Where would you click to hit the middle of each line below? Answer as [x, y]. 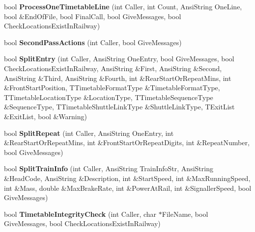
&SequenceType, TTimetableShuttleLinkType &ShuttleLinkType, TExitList [119, 107]
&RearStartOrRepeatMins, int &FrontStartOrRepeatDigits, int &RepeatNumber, [127, 142]
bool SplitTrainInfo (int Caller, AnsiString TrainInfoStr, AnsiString [109, 168]
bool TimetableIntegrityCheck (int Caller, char [80, 214]
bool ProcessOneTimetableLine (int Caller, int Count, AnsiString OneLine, [123, 6]
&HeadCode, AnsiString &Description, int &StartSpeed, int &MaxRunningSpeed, [127, 178]
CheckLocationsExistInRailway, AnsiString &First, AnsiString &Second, [113, 68]
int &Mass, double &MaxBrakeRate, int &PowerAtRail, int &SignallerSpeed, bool [128, 188]
